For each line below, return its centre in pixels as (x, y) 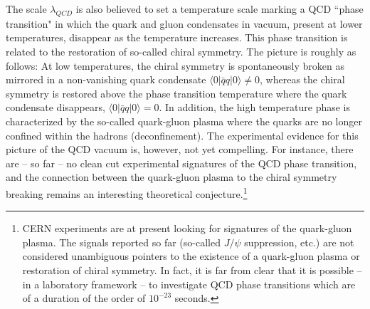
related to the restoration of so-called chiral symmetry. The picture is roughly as (181, 51)
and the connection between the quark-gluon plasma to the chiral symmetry (171, 177)
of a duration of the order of (84, 298)
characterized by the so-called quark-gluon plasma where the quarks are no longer (184, 121)
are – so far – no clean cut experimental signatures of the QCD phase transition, (181, 163)
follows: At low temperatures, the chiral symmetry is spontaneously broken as (175, 65)
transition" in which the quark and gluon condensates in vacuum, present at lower (184, 23)
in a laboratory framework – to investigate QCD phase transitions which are (189, 284)
